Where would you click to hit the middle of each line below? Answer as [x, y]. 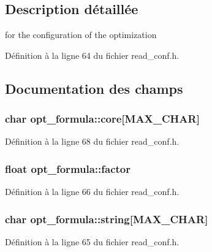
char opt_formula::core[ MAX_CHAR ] [102, 119]
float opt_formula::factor [68, 168]
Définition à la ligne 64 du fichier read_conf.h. [92, 55]
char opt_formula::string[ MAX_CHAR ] [107, 219]
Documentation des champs [94, 88]
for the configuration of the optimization [81, 35]
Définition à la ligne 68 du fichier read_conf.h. [92, 141]
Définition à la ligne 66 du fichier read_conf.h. [92, 192]
